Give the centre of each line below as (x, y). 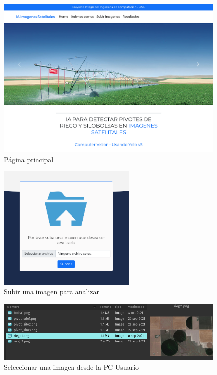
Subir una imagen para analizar (52, 291)
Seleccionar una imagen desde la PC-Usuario (72, 366)
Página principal (29, 159)
